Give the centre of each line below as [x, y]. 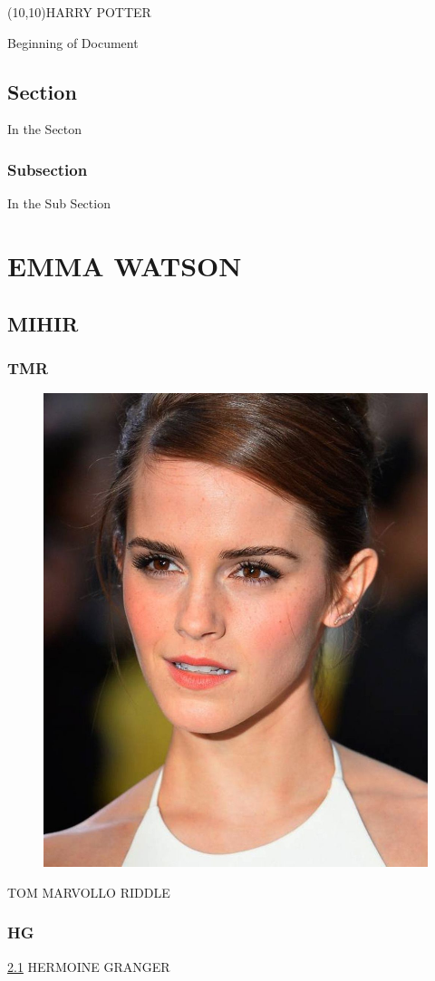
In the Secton [45, 129]
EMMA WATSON [125, 265]
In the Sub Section [59, 203]
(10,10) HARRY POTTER [79, 12]
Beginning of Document [73, 42]
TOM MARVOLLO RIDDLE [89, 892]
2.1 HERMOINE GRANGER [89, 966]
